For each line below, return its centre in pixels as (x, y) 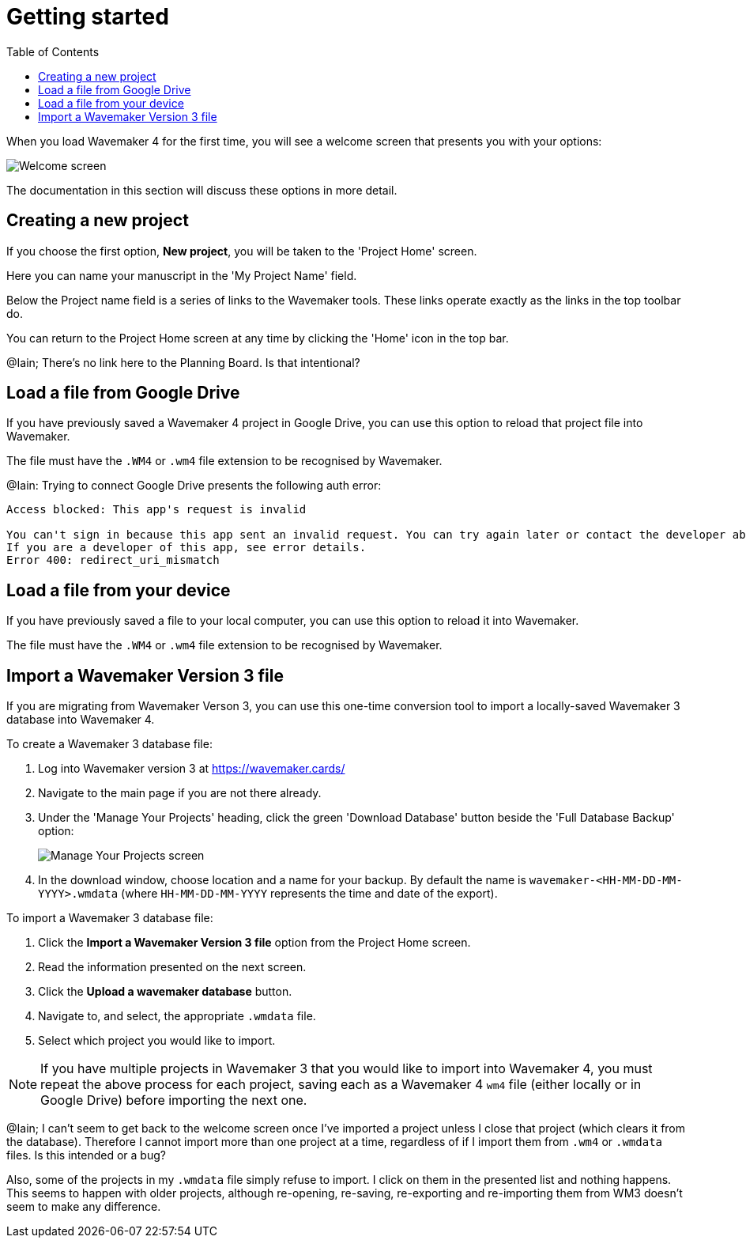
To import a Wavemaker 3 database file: (110, 918)
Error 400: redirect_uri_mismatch (113, 560)
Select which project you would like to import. (157, 1041)
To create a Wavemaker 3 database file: (109, 744)
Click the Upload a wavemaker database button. (165, 992)
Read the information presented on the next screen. (172, 967)
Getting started (88, 17)
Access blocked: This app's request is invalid (156, 510)
